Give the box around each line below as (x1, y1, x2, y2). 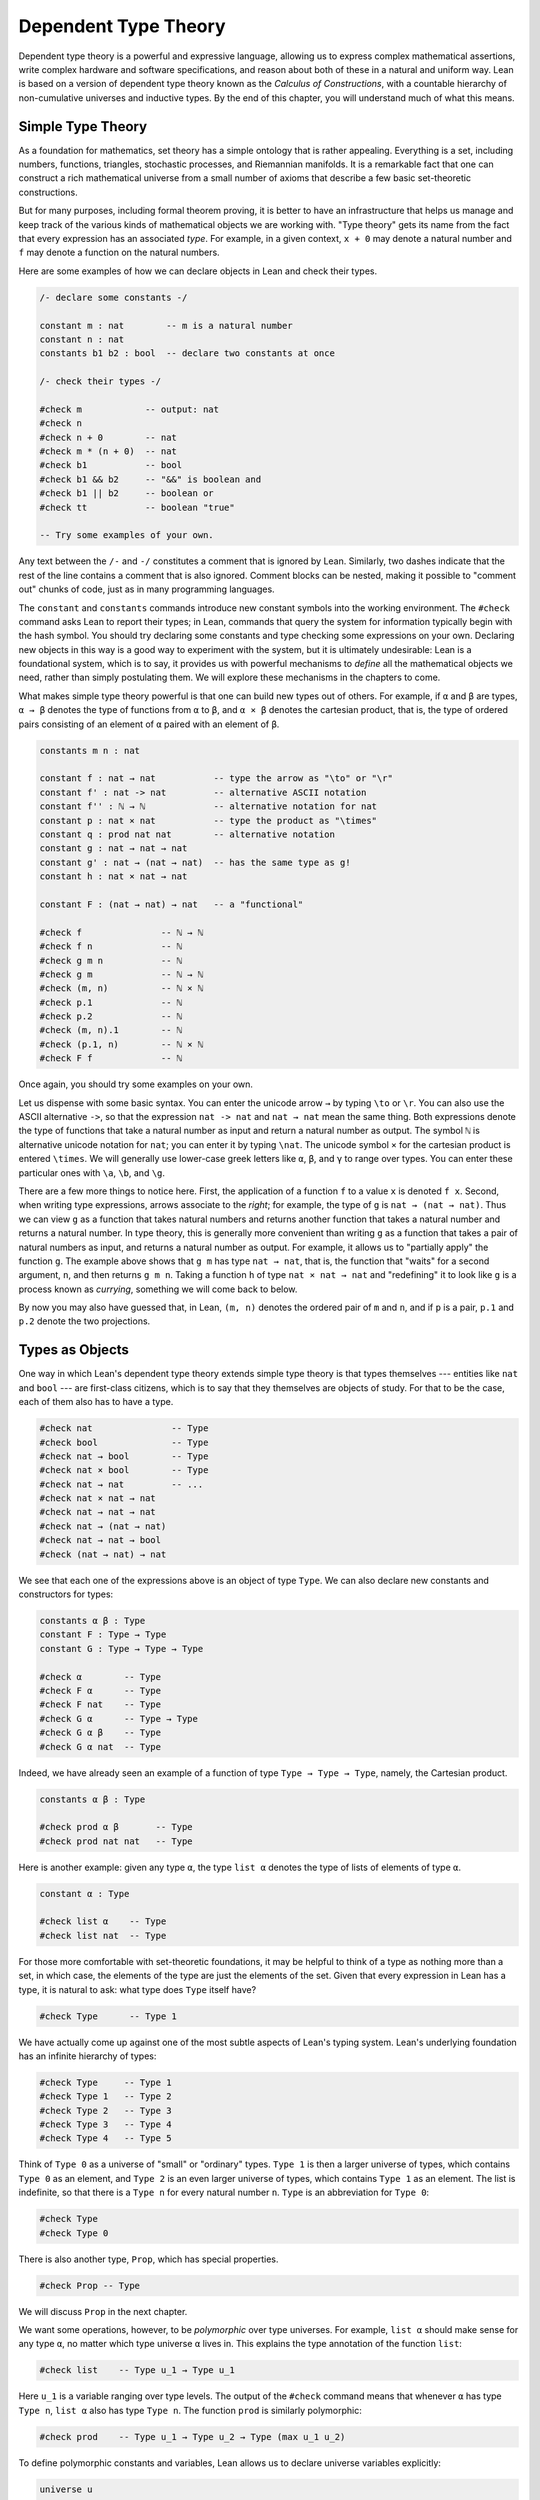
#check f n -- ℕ (39, 941, 183, 952)
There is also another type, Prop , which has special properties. (18, 2253, 279, 2265)
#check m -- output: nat (39, 403, 220, 415)
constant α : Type (39, 1888, 130, 1899)
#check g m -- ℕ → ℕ (39, 968, 204, 980)
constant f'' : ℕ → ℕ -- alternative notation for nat (39, 801, 378, 812)
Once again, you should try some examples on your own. (18, 1078, 254, 1090)
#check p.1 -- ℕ (39, 996, 183, 1008)
